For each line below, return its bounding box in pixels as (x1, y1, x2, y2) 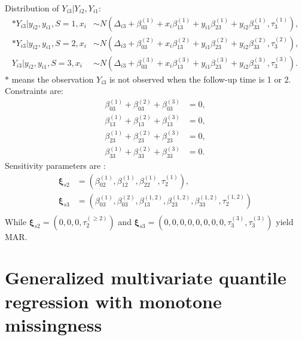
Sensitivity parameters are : (5, 159, 106, 171)
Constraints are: (5, 84, 63, 97)
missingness (5, 312, 102, 336)
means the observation (11, 72, 94, 85)
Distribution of (5, 2, 59, 14)
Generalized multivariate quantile (5, 265, 286, 290)
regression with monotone (5, 289, 222, 313)
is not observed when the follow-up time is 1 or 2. (109, 72, 291, 85)
